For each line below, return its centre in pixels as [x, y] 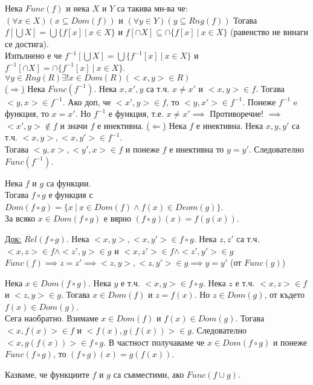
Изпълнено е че [34, 55]
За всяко [20, 218]
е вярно [117, 218]
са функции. [69, 183]
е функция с [71, 195]
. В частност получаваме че [154, 342]
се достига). [27, 43]
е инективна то [197, 149]
